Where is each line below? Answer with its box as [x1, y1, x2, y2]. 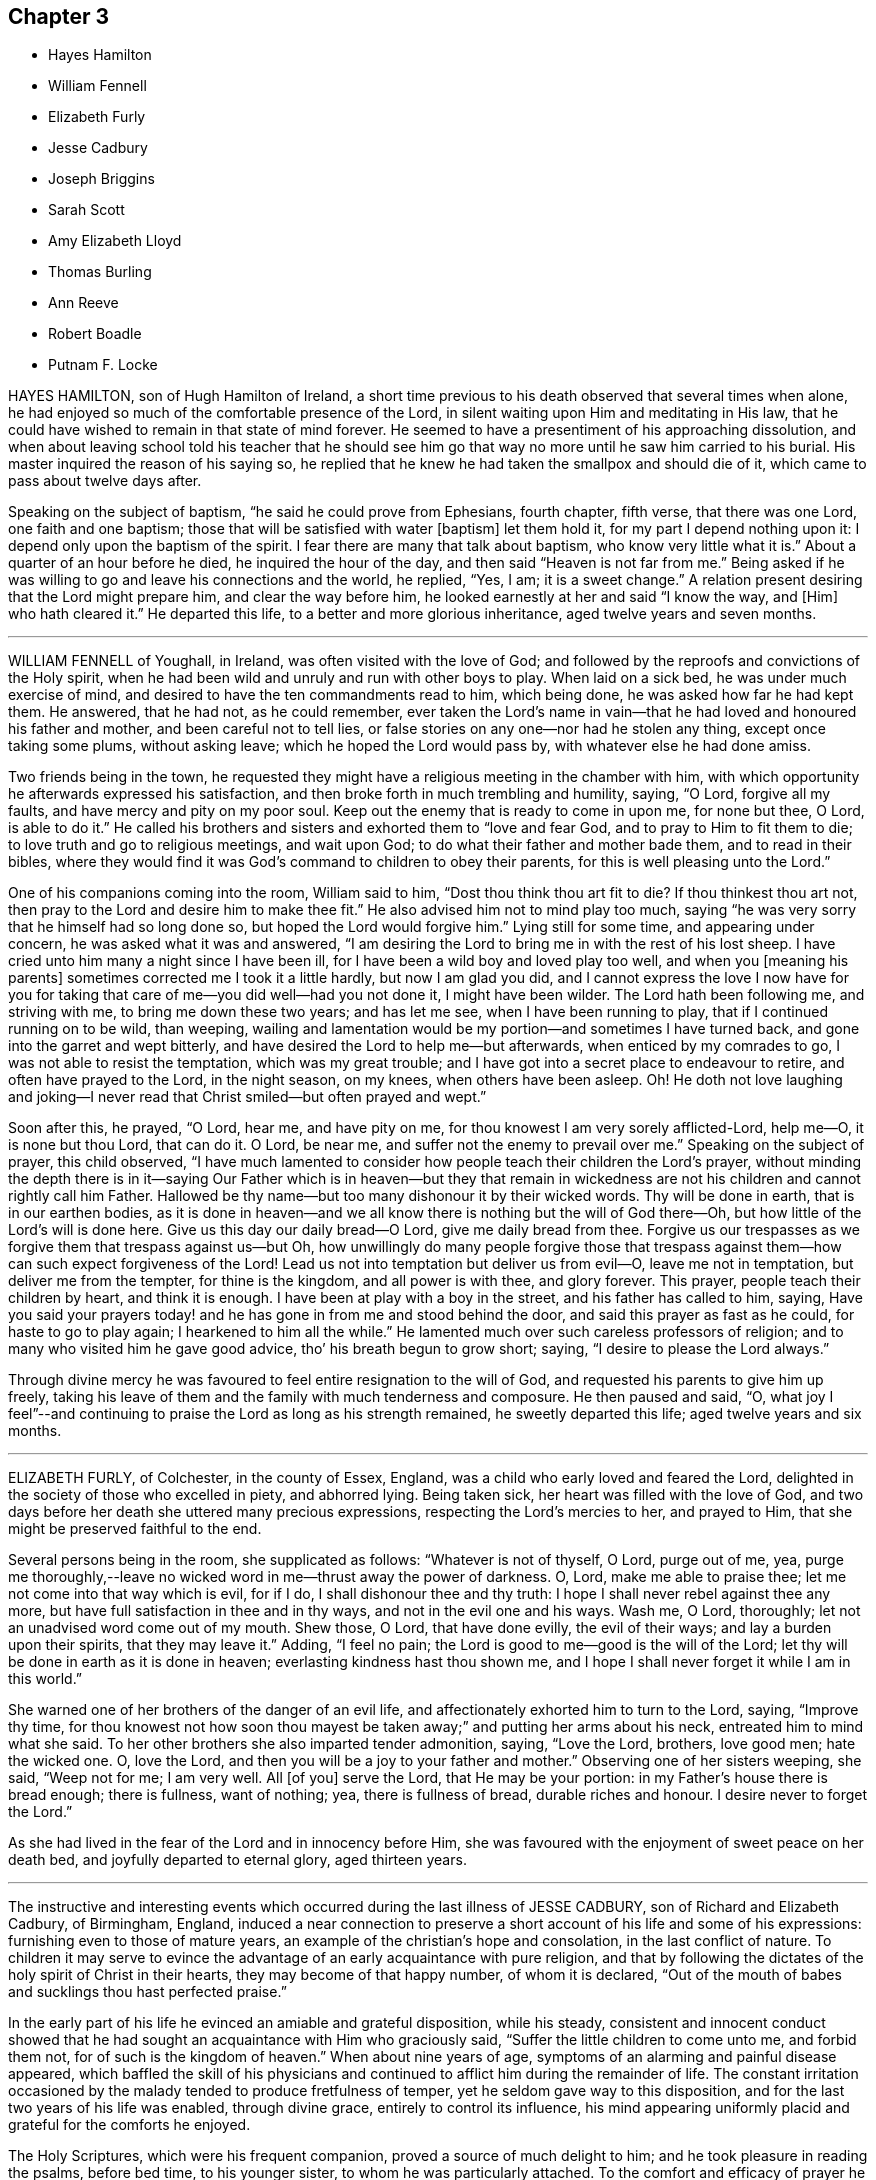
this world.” [8, 1670, 83, 1688]
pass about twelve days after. [8, 472, 202, 490]
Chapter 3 [8, 4, 110, 29]
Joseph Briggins [48, 170, 155, 188]
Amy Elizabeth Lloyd [48, 232, 182, 250]
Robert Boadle [48, 325, 142, 343]
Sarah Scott [48, 201, 125, 219]
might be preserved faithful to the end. [8, 1520, 262, 1538]
